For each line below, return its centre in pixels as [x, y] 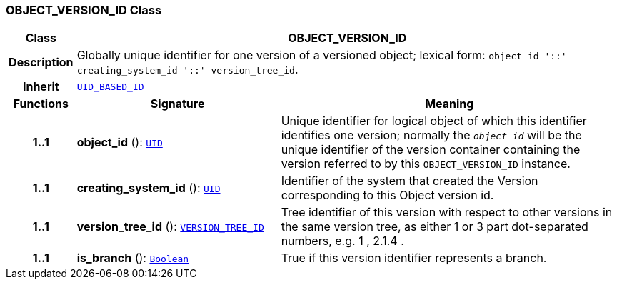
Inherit [41, 87]
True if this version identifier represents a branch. [414, 258]
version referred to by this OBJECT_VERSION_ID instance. [426, 164]
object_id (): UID [120, 142]
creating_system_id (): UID [149, 188]
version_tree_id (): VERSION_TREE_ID [170, 227]
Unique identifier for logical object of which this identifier [434, 121]
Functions [41, 104]
